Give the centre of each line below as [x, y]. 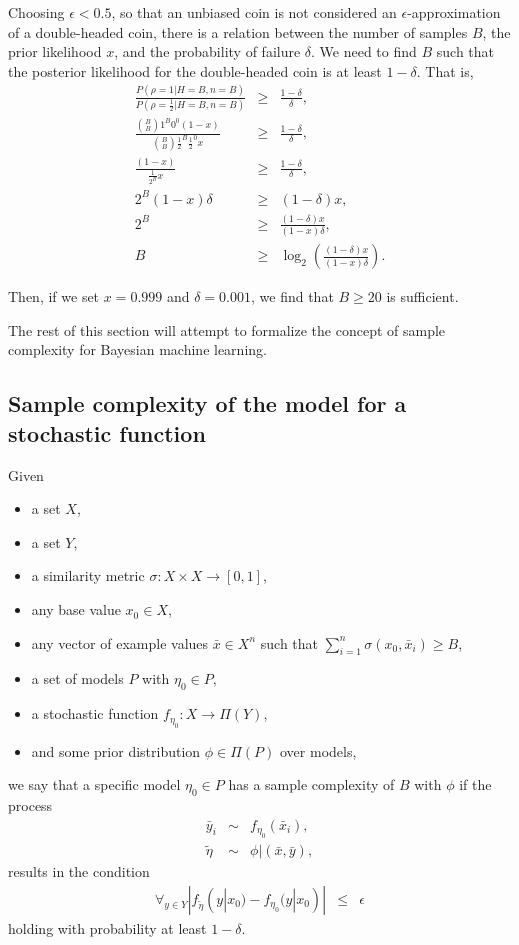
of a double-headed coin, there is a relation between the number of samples [238, 31]
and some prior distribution [116, 750]
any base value [76, 609]
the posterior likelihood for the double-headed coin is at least [195, 70]
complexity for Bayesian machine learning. [137, 349]
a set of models [77, 678]
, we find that [292, 296]
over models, [318, 750]
